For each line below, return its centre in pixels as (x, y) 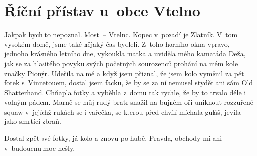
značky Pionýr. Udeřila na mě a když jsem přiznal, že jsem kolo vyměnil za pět (124, 73)
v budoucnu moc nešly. (40, 147)
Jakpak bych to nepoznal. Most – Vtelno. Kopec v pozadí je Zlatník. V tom (121, 34)
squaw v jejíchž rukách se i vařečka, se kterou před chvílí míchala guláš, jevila (123, 111)
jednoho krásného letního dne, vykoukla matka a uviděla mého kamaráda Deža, (125, 54)
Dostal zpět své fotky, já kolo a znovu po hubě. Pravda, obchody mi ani (113, 138)
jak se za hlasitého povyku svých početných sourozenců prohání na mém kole (121, 63)
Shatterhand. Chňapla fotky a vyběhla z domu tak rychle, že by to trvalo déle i (125, 92)
